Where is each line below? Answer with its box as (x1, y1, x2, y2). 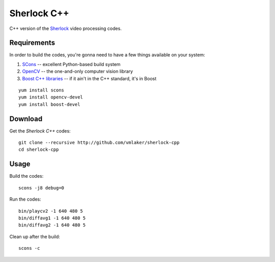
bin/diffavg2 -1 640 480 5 (18, 222, 86, 228)
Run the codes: (9, 196, 42, 203)
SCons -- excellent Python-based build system (22, 61, 121, 67)
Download (9, 114, 43, 123)
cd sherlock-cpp (18, 147, 59, 152)
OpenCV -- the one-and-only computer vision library (22, 69, 133, 75)
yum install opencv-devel (18, 94, 84, 100)
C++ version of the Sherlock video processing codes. (9, 25, 122, 31)
